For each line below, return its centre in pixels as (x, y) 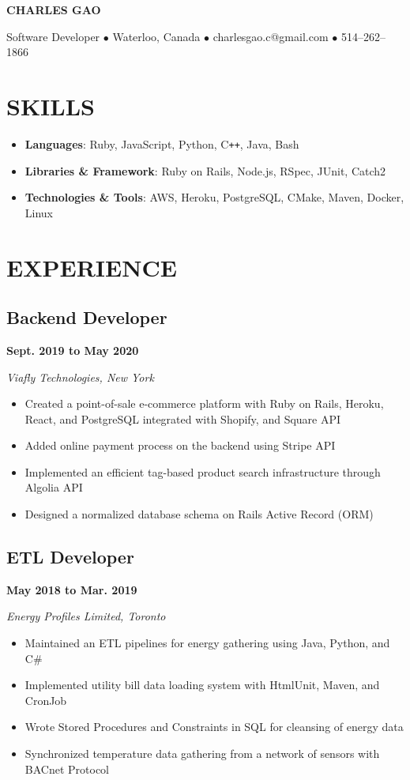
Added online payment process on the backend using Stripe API (180, 445)
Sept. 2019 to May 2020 (73, 350)
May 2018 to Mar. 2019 (72, 589)
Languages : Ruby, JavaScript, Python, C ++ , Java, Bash (162, 143)
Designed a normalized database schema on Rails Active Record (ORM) (199, 514)
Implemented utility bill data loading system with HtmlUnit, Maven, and (202, 685)
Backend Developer (87, 317)
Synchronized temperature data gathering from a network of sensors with (202, 754)
